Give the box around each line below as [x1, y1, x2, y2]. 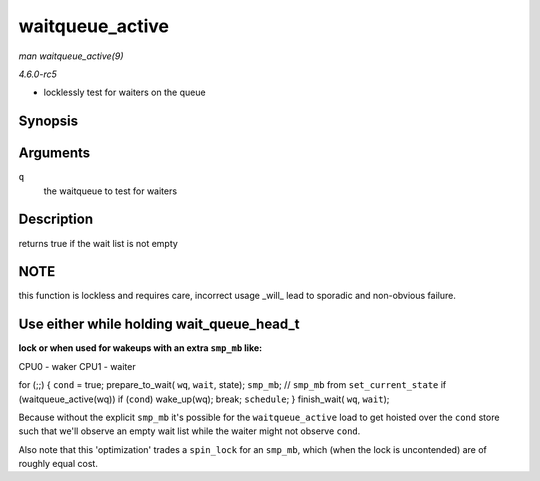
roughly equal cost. [18, 458, 99, 470]
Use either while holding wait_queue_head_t [18, 316, 300, 333]
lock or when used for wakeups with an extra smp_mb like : [18, 342, 263, 354]
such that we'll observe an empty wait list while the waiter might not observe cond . [18, 425, 361, 437]
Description [18, 211, 94, 228]
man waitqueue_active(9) [18, 50, 124, 62]
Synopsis [18, 113, 79, 130]
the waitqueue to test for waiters [43, 185, 178, 197]
